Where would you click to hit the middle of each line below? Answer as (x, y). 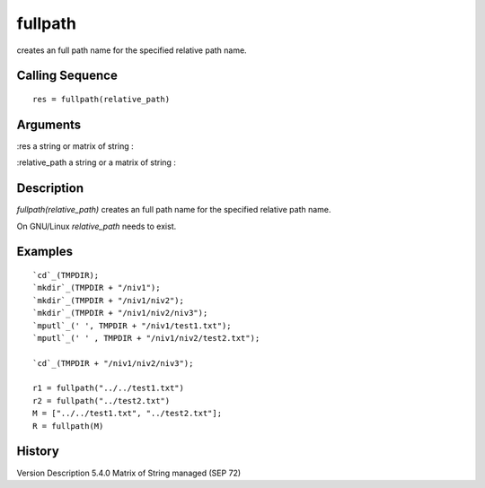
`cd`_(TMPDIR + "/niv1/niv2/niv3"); (113, 363)
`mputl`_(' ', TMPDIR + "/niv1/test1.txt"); (132, 326)
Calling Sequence (67, 76)
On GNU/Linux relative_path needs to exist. (97, 226)
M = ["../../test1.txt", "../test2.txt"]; (128, 414)
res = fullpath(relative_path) (101, 99)
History (38, 452)
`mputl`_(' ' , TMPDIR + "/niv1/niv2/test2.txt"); (146, 338)
